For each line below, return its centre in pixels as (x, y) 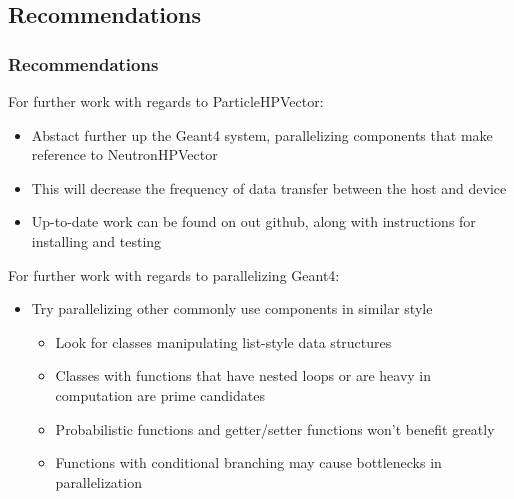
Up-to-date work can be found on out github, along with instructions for (253, 221)
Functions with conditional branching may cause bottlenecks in (248, 462)
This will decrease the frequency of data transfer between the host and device (269, 187)
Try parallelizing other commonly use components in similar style (232, 308)
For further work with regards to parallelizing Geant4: (174, 274)
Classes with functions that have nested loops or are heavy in (243, 375)
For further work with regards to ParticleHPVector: (166, 101)
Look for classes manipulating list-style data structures (223, 341)
